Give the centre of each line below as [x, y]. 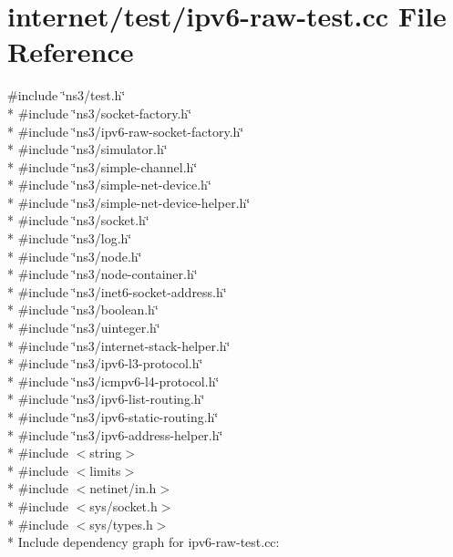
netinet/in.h [123, 488]
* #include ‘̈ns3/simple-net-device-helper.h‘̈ [129, 202]
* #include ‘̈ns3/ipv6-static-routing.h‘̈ [113, 417]
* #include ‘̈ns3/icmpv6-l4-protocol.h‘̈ [113, 381]
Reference [71, 52]
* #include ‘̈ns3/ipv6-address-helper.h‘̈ [115, 434]
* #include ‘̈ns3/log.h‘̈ [70, 238]
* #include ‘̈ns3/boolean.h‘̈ [83, 309]
